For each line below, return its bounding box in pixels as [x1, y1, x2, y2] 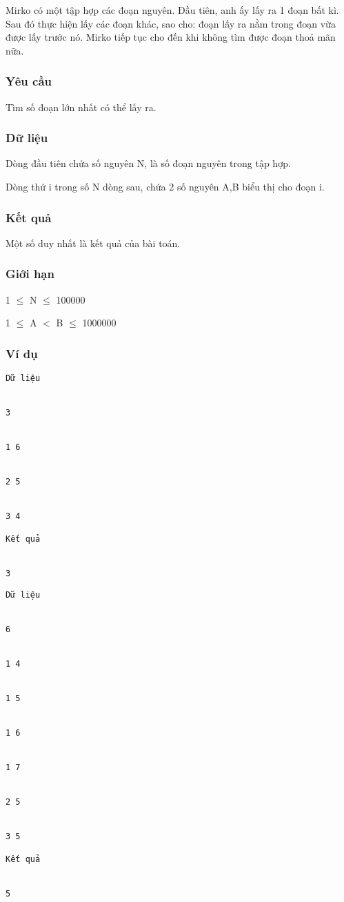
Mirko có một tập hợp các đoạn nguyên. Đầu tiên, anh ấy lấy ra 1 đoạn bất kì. [6, 3, 339, 17]
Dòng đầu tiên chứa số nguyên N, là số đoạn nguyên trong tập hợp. [6, 156, 291, 170]
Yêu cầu [6, 72, 52, 90]
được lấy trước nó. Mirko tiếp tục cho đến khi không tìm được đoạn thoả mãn [6, 30, 336, 44]
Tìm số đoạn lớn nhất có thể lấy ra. [6, 99, 156, 114]
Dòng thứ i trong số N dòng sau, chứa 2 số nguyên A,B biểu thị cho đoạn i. [6, 179, 325, 193]
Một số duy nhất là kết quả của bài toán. [6, 235, 181, 250]
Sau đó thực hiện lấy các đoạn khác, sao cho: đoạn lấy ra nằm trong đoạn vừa [6, 16, 336, 30]
